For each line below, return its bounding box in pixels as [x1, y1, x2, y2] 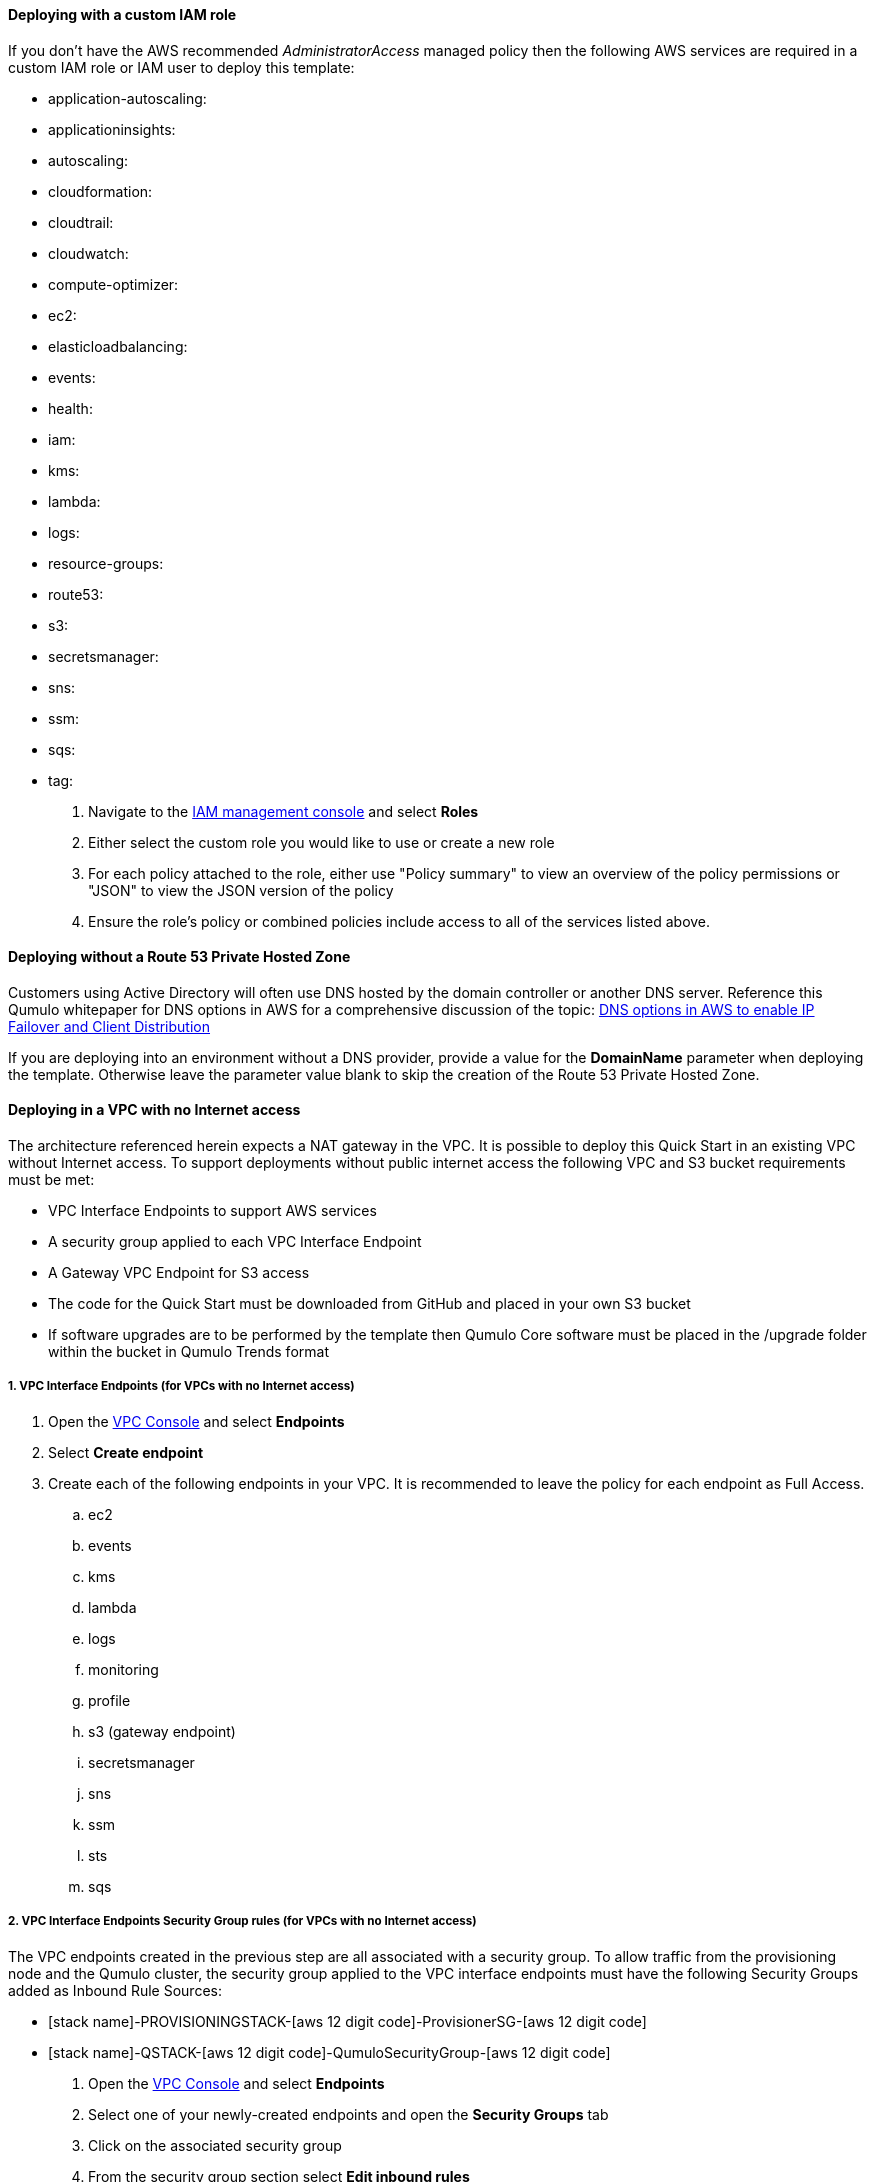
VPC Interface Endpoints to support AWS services [48, 1202, 377, 1220]
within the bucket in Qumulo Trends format [48, 1343, 329, 1361]
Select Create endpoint [48, 1443, 204, 1461]
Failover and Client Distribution [8, 1017, 211, 1035]
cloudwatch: [48, 244, 129, 262]
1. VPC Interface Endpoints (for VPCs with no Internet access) [8, 1379, 355, 1394]
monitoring [88, 1660, 159, 1678]
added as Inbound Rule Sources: [8, 1981, 222, 1999]
